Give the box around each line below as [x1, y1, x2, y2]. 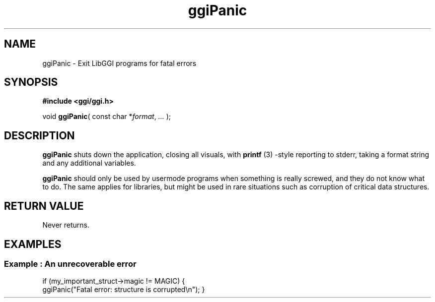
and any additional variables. [42, 159, 136, 168]
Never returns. [42, 221, 90, 230]
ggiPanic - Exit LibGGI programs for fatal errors [42, 59, 197, 67]
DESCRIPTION [4, 129, 75, 142]
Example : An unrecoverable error [4, 258, 137, 269]
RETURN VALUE [4, 199, 84, 212]
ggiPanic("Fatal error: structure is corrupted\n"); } [42, 285, 205, 294]
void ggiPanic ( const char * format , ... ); [42, 112, 171, 121]
